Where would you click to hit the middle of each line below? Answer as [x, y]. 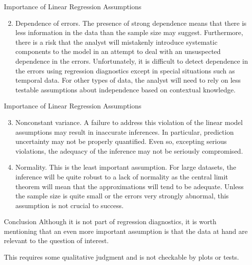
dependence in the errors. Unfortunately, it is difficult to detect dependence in [132, 61]
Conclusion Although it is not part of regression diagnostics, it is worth [110, 221]
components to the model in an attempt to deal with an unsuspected [118, 51]
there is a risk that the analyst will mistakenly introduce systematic [116, 42]
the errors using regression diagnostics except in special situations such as [125, 70]
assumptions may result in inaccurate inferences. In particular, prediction [125, 132]
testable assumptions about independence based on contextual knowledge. [126, 89]
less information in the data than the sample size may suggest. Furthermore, [129, 32]
